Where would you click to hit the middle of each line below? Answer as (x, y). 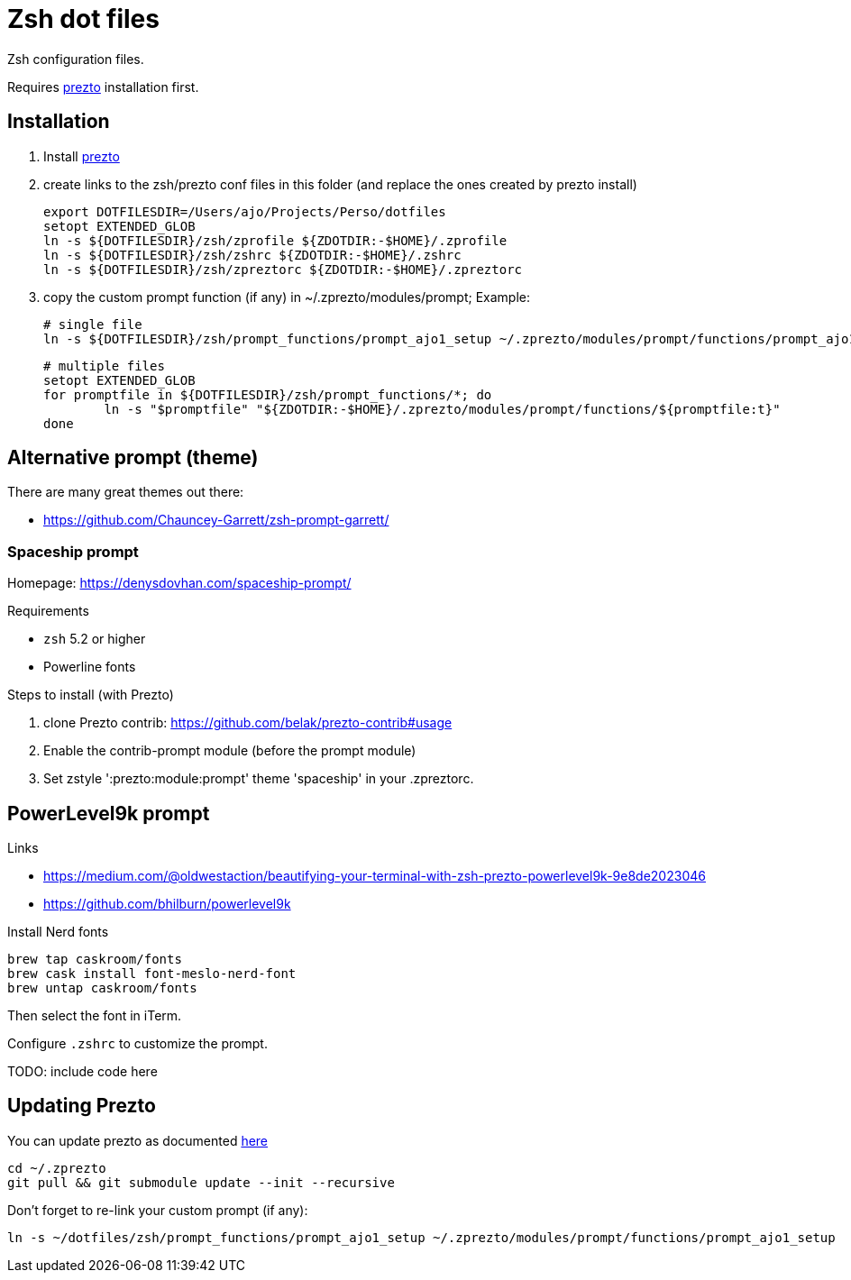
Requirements (48, 611)
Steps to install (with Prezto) (91, 695)
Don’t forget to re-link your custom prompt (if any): (158, 1210)
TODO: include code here (82, 1072)
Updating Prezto (82, 1106)
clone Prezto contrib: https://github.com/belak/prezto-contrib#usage (248, 723)
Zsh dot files (83, 19)
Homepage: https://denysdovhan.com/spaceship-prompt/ (179, 583)
